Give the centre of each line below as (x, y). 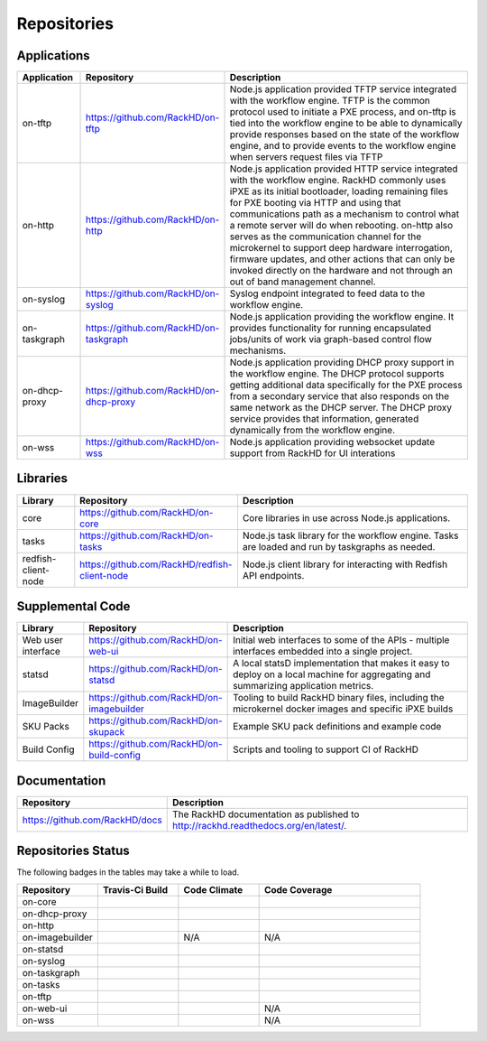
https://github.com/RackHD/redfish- (156, 564)
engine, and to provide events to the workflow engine (343, 146)
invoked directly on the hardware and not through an (341, 271)
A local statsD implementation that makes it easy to (341, 664)
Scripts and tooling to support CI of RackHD (326, 749)
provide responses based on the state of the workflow (345, 135)
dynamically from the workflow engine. (312, 431)
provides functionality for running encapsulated (331, 328)
